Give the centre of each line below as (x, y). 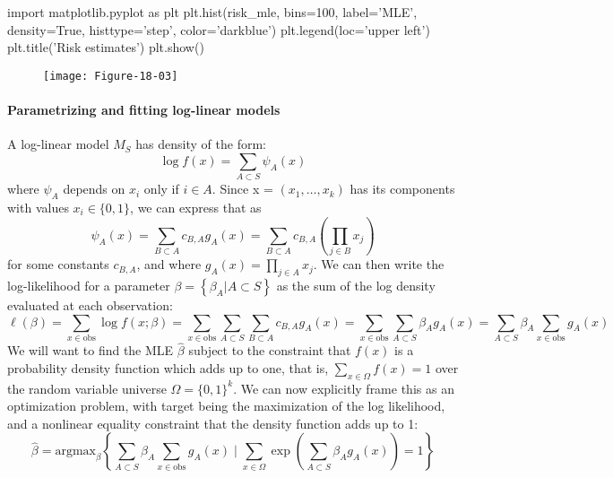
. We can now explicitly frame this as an (344, 388)
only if (161, 189)
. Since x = (242, 189)
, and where (169, 264)
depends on (94, 189)
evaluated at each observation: (90, 305)
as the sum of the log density (356, 286)
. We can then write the (379, 264)
